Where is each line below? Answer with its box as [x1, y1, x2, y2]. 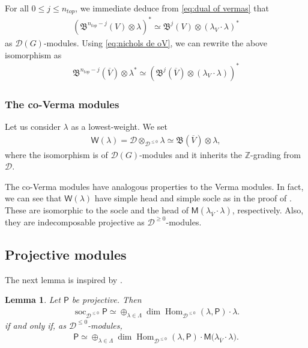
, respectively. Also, [232, 203, 304, 216]
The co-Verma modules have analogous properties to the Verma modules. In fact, [5, 180, 304, 192]
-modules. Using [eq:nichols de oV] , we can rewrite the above [43, 36, 267, 49]
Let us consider [5, 120, 61, 132]
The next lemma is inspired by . [5, 273, 122, 285]
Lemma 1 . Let [5, 293, 61, 306]
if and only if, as [5, 319, 67, 331]
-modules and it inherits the [139, 148, 243, 160]
